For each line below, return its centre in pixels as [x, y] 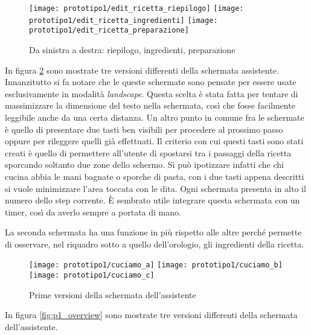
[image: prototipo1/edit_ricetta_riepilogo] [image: [136, 8]
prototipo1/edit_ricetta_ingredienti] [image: [123, 20]
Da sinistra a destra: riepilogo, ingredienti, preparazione [132, 49]
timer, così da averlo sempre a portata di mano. [93, 212]
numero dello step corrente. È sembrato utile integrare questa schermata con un [152, 200]
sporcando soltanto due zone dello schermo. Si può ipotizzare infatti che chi [144, 164]
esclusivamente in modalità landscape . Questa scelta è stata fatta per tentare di [152, 93]
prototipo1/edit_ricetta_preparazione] [109, 30]
